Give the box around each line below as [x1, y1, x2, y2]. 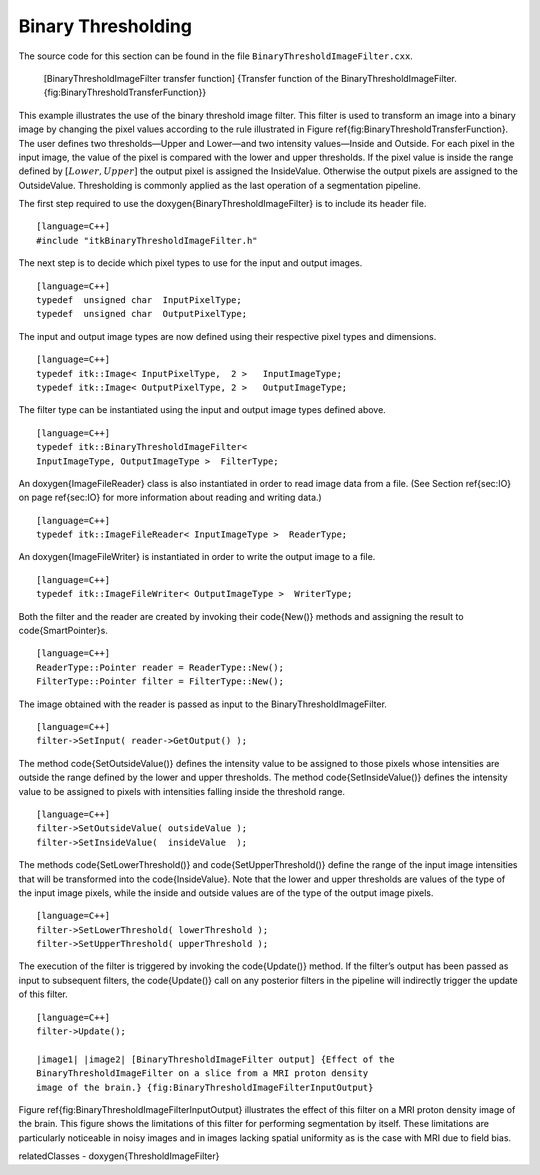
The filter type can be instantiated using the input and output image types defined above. [18, 404, 387, 416]
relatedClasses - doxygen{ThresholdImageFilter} [18, 1150, 220, 1162]
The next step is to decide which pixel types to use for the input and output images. [18, 257, 363, 269]
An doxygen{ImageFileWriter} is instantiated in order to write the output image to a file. [18, 551, 376, 563]
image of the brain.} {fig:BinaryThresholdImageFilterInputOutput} [36, 1081, 374, 1093]
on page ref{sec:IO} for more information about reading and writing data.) [18, 491, 322, 504]
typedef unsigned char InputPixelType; [36, 295, 242, 306]
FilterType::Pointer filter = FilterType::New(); [36, 676, 285, 687]
